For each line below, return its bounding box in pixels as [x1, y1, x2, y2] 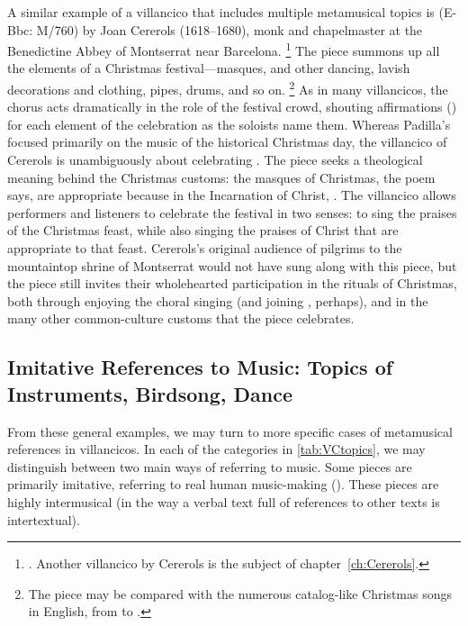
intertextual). [7, 510, 80, 529]
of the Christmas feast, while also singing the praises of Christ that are [7, 221, 399, 240]
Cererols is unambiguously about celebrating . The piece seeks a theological [7, 150, 423, 169]
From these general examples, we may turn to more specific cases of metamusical [7, 422, 453, 440]
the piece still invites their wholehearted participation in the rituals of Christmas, [7, 274, 457, 293]
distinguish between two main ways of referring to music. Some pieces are [7, 457, 412, 476]
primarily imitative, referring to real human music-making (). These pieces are [7, 475, 439, 494]
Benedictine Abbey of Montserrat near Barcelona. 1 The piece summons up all [7, 39, 440, 59]
